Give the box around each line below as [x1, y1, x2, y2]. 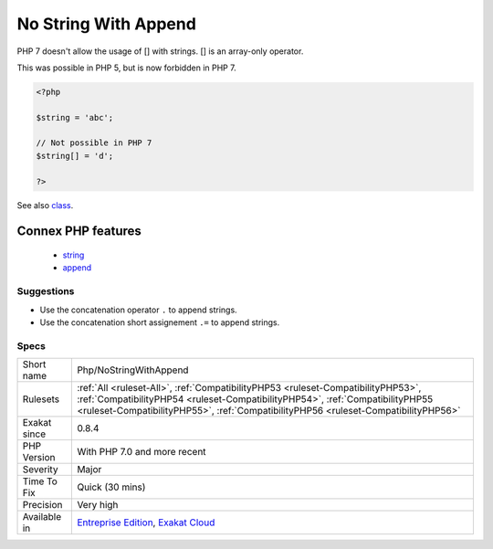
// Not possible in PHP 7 [36, 138, 152, 148]
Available [22, 511, 62, 523]
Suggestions [16, 285, 75, 298]
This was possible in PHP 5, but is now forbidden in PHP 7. [16, 62, 236, 73]
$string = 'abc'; [36, 112, 114, 122]
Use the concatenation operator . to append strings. [39, 304, 237, 315]
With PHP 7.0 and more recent [77, 446, 206, 459]
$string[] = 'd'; [36, 151, 114, 161]
